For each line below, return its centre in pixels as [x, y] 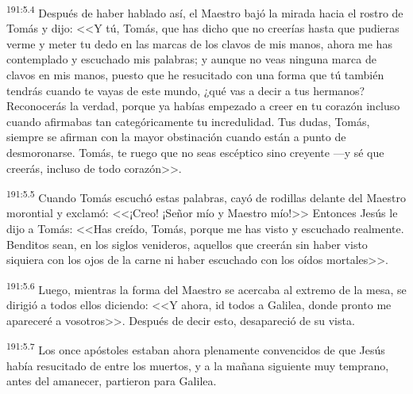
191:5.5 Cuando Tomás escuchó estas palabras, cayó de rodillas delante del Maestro [206, 196]
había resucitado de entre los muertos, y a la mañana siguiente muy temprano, [198, 365]
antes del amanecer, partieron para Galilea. [112, 381]
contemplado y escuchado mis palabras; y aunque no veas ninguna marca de [191, 59]
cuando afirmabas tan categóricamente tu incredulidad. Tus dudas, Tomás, [188, 121]
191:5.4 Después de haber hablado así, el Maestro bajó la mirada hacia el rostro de [205, 11]
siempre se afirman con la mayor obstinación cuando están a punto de [176, 137]
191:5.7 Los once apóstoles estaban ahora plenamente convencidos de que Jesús [196, 348]
